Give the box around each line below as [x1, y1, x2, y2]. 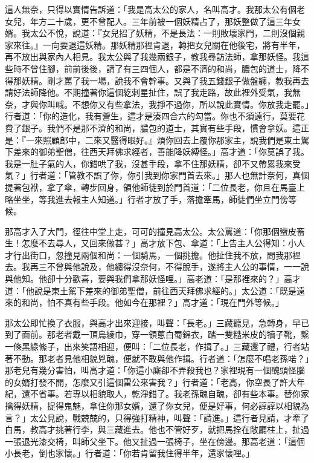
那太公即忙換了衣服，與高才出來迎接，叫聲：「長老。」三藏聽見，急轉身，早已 [5, 316, 309, 329]
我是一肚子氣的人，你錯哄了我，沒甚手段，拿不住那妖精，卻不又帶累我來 [5, 157, 292, 169]
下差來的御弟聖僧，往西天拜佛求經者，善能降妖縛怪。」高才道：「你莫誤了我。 [5, 145, 309, 158]
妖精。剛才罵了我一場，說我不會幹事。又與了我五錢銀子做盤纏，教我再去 [21, 74, 309, 87]
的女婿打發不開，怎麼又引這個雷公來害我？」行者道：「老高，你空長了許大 [5, 375, 296, 388]
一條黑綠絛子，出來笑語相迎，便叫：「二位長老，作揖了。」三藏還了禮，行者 [5, 340, 301, 353]
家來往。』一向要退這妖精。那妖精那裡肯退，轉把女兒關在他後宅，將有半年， [5, 38, 305, 51]
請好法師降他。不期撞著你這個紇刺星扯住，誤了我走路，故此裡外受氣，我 [5, 86, 292, 99]
